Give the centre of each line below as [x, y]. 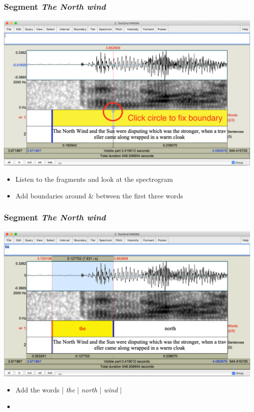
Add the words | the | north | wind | [69, 390]
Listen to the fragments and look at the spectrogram [94, 179]
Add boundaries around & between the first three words [99, 195]
